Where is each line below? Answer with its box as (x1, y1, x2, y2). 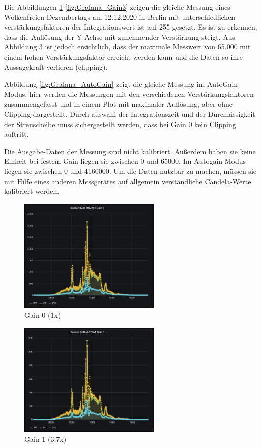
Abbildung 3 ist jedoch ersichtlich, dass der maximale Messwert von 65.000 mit (4, 41, 251, 52)
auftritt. (4, 129, 29, 139)
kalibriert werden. (4, 186, 60, 196)
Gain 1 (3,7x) (24, 433, 67, 444)
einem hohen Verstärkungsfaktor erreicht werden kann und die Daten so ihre (4, 51, 243, 62)
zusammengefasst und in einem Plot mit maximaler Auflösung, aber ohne (4, 98, 233, 109)
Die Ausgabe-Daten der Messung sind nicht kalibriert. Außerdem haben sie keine (4, 145, 256, 156)
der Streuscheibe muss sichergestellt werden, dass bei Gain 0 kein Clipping (4, 118, 236, 129)
